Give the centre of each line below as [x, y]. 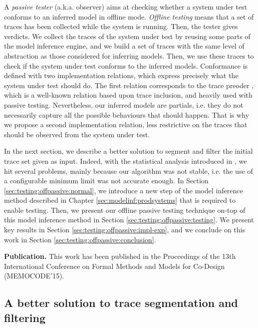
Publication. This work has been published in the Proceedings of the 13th [120, 256]
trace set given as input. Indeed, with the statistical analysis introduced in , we [125, 160]
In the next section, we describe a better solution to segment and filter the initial [128, 151]
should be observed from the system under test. [77, 134]
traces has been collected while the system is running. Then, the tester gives [121, 26]
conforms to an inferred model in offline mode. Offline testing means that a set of [129, 16]
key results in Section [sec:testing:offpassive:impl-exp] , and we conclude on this [125, 230]
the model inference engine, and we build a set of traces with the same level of [124, 46]
